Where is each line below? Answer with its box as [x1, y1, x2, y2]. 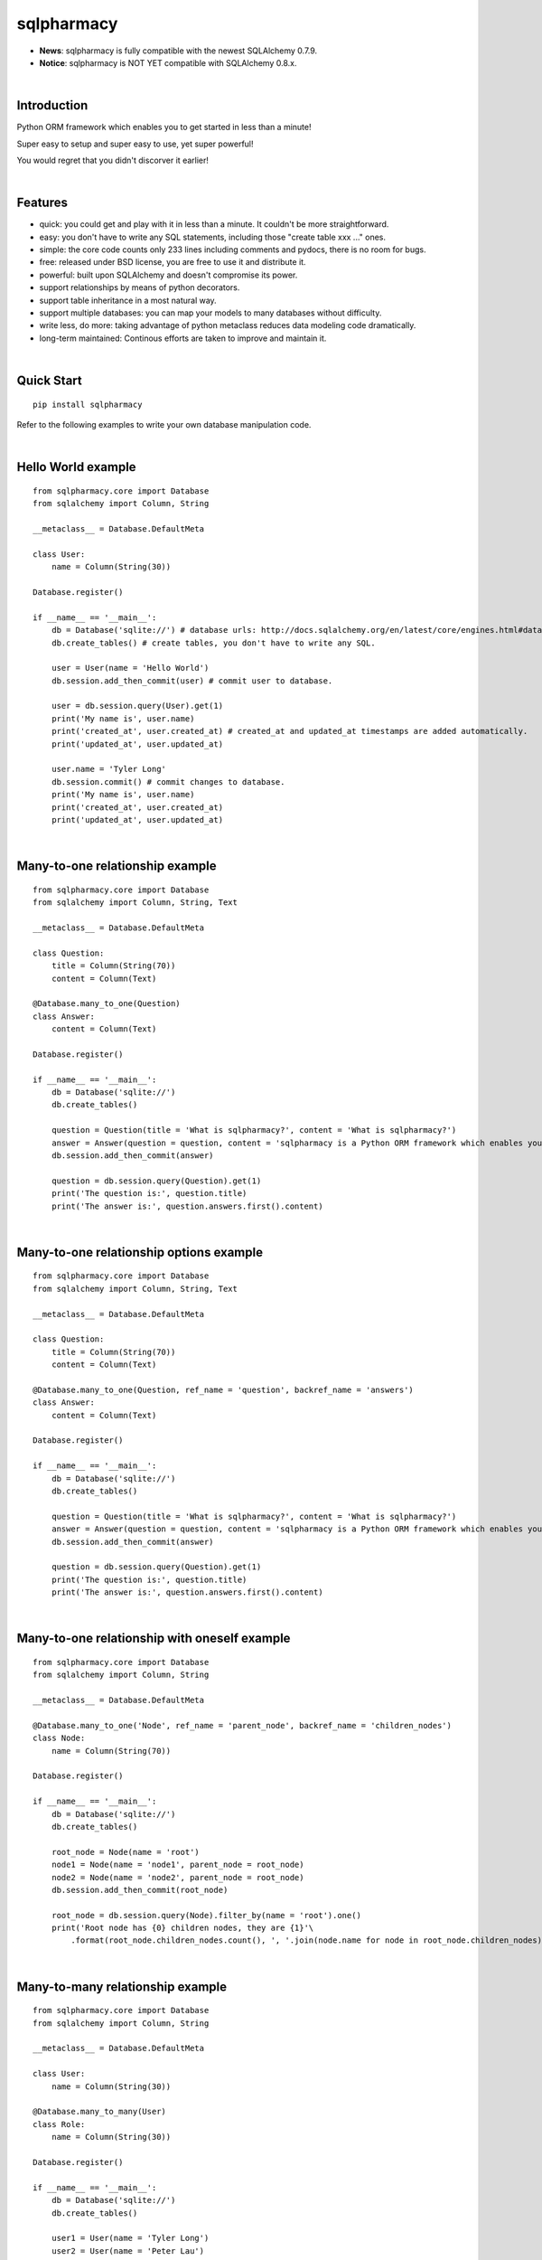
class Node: [33, 1733, 86, 1744]
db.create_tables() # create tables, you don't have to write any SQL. [51, 637, 376, 648]
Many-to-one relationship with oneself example [16, 1631, 291, 1646]
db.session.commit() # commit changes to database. [51, 777, 285, 786]
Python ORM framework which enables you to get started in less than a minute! [16, 122, 312, 133]
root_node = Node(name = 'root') [51, 1847, 201, 1857]
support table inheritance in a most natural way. [39, 295, 217, 306]
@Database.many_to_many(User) [33, 2106, 167, 2117]
